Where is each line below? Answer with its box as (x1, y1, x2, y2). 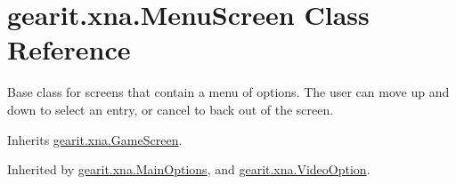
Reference (7, 31, 131, 68)
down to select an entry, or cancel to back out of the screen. (7, 100, 334, 118)
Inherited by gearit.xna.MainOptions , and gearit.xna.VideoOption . (7, 160, 370, 179)
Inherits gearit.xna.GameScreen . (7, 130, 183, 148)
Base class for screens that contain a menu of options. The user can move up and (7, 83, 450, 101)
